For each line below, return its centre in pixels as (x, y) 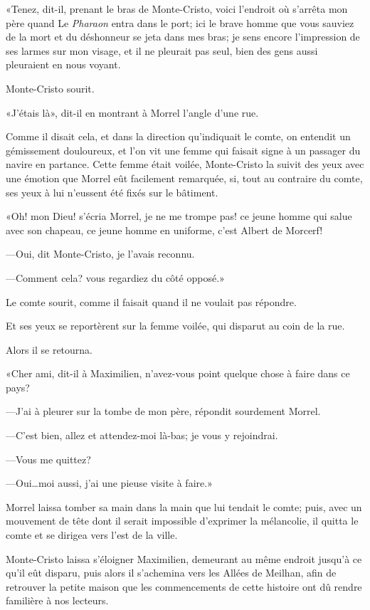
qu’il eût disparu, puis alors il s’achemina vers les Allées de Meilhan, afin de (171, 573)
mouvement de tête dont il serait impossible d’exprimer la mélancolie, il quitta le (182, 521)
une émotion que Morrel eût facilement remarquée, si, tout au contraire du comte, (184, 178)
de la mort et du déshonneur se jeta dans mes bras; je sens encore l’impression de (183, 37)
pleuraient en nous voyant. (63, 64)
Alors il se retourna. (49, 349)
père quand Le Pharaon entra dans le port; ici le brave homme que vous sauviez (180, 22)
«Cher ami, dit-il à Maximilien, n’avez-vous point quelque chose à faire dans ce (178, 373)
